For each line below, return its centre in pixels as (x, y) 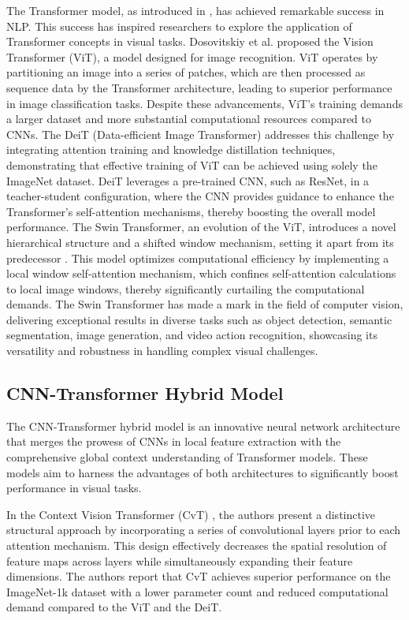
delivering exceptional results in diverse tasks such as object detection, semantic (199, 319)
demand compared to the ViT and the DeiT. (114, 607)
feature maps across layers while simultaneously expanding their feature (180, 560)
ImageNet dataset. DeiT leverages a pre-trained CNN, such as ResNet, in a (188, 180)
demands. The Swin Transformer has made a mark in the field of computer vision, (205, 304)
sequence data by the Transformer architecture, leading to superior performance (199, 87)
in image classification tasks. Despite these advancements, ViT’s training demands (204, 103)
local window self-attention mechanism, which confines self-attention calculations (201, 273)
